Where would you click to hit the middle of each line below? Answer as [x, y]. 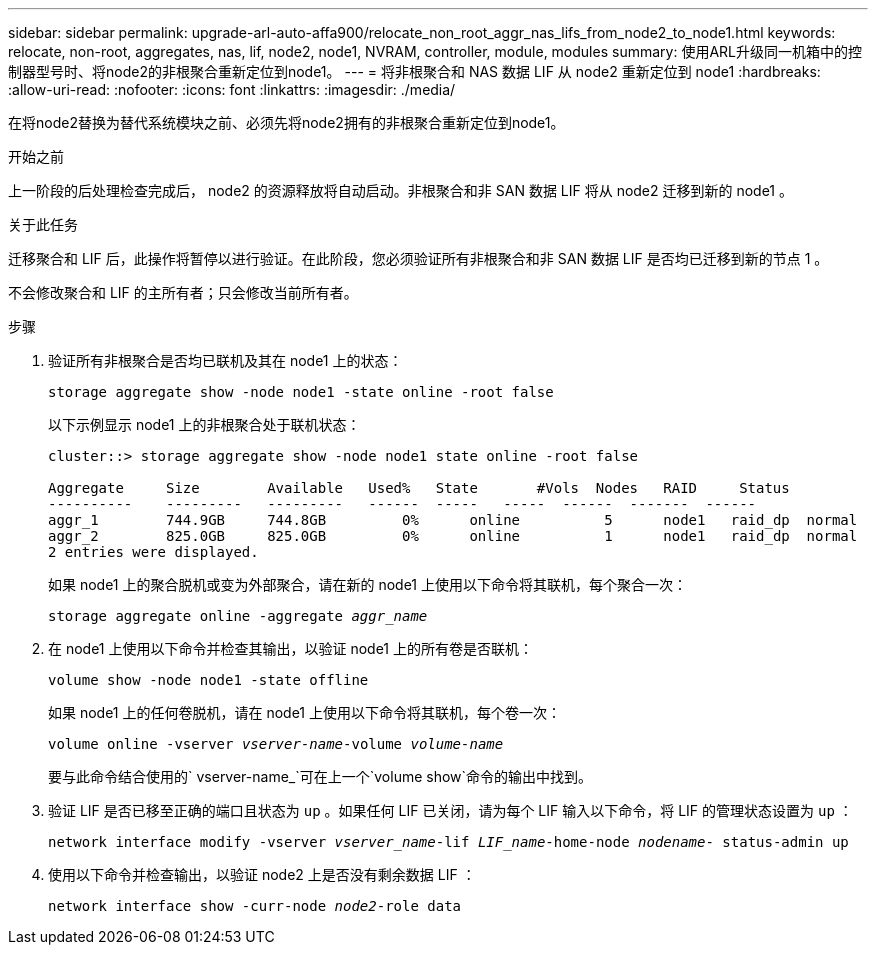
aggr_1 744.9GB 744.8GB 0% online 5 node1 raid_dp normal [453, 520]
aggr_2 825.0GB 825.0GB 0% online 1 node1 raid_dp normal [453, 536]
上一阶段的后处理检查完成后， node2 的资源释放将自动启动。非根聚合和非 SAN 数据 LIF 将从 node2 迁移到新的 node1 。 [401, 190]
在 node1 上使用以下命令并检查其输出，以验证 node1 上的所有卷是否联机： [290, 648]
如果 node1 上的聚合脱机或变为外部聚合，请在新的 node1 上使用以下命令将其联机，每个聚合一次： [367, 584]
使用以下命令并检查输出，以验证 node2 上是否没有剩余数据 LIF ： [262, 874]
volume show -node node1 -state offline [208, 680]
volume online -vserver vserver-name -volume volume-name [276, 744]
